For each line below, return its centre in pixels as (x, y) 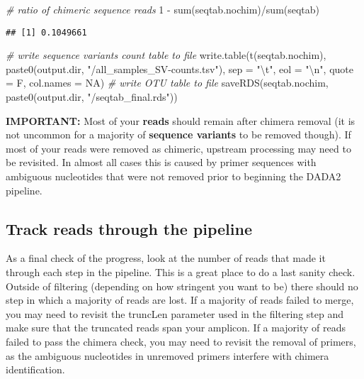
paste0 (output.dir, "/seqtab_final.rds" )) (92, 97)
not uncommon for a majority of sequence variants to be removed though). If (178, 134)
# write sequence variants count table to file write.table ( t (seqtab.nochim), (166, 55)
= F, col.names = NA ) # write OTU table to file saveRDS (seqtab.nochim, (167, 83)
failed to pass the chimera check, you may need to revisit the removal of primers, (181, 341)
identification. (35, 369)
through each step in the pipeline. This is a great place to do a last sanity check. (181, 271)
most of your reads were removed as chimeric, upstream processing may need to (178, 148)
